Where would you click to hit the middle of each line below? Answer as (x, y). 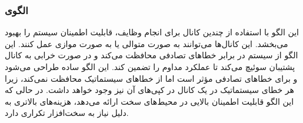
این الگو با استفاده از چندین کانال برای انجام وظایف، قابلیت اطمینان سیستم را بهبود (152, 32)
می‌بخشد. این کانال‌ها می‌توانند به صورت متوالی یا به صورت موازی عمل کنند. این (146, 43)
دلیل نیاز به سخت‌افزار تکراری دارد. (67, 113)
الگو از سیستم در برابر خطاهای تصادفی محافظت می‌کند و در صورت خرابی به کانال (151, 55)
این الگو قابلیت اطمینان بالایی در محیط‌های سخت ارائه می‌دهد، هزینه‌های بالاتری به (149, 101)
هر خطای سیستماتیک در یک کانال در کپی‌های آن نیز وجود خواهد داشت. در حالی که (149, 90)
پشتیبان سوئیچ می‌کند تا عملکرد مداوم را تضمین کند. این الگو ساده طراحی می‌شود (150, 67)
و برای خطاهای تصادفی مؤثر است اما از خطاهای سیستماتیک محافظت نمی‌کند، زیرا (151, 78)
